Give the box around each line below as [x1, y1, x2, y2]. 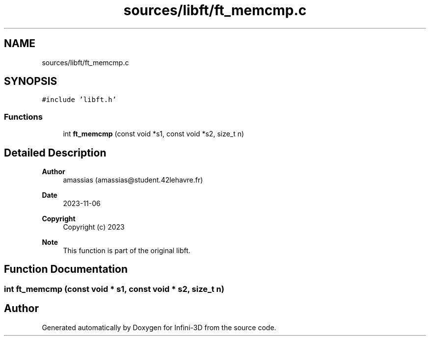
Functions [4, 111, 43, 122]
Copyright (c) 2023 [63, 223, 125, 232]
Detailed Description [4, 146, 107, 159]
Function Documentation [4, 263, 128, 276]
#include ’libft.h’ [42, 96, 117, 104]
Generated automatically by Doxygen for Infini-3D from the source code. [42, 323, 276, 332]
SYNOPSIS [4, 75, 57, 88]
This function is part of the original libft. [63, 246, 190, 255]
